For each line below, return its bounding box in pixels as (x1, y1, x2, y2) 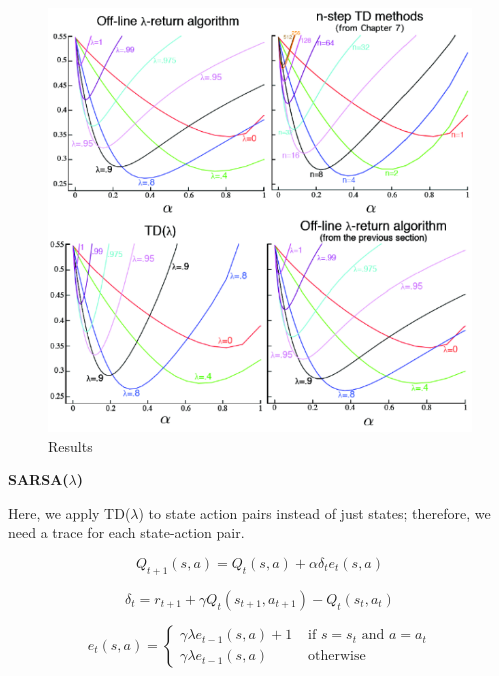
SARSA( (8, 469, 69, 490)
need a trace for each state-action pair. (8, 522, 245, 543)
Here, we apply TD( (8, 502, 131, 523)
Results (48, 435, 93, 456)
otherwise (308, 649, 366, 664)
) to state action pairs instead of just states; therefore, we (138, 502, 491, 523)
